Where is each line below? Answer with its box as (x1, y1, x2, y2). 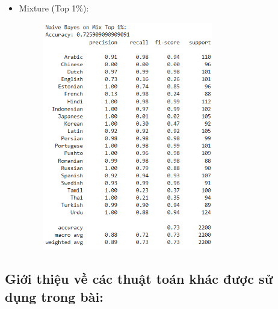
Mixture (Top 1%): (19, 2, 89, 14)
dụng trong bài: (5, 287, 103, 305)
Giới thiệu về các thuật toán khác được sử (5, 269, 273, 288)
